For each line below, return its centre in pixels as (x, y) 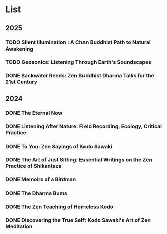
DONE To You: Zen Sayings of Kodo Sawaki (59, 146)
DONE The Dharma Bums (36, 193)
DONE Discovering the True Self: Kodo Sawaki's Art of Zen (78, 220)
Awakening (19, 49)
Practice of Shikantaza (33, 166)
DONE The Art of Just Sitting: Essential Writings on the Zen (79, 160)
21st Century (21, 82)
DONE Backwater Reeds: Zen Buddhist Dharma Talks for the (80, 76)
